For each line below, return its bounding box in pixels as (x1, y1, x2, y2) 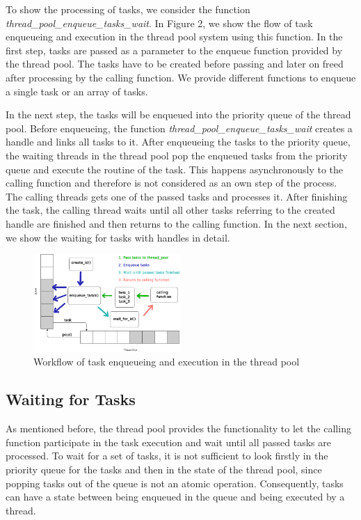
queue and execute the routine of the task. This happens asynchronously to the (6, 161, 344, 176)
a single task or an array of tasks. (6, 84, 148, 98)
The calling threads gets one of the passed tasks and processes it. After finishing (6, 189, 348, 203)
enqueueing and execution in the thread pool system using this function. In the (6, 29, 343, 44)
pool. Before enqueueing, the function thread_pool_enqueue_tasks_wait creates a (6, 120, 353, 135)
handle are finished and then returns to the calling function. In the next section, (6, 216, 347, 230)
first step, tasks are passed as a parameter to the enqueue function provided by (6, 42, 343, 57)
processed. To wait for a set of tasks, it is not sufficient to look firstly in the (6, 448, 328, 463)
